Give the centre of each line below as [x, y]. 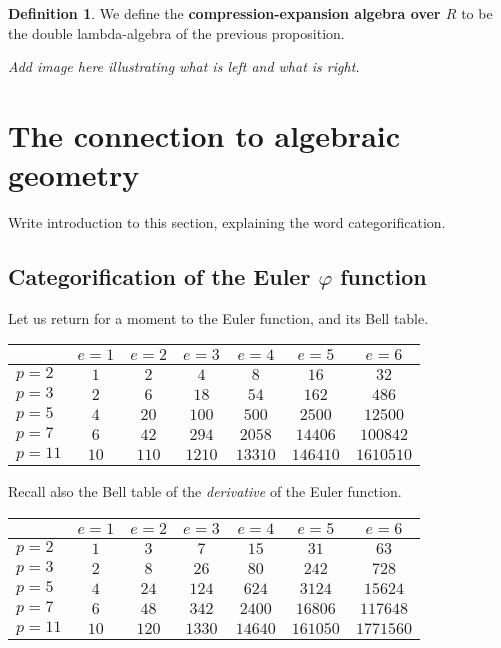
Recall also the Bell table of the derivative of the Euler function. [205, 491]
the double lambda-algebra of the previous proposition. [176, 32]
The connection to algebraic [204, 134]
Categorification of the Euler [159, 276]
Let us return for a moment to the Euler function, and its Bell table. [218, 317]
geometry [74, 174]
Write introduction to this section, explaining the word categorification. [227, 222]
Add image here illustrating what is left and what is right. [184, 66]
